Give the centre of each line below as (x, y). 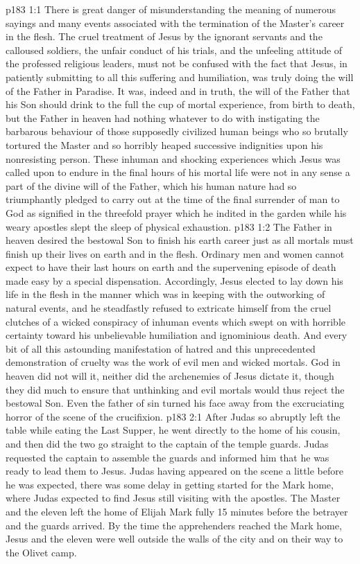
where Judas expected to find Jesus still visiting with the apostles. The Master (173, 498)
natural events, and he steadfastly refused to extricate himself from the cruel (169, 308)
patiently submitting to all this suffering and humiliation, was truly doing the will (180, 77)
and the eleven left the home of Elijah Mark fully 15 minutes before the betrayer (177, 511)
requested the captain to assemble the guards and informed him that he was (168, 457)
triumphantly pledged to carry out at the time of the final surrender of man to (173, 199)
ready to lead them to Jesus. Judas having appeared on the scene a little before (174, 471)
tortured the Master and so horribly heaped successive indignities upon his (164, 144)
